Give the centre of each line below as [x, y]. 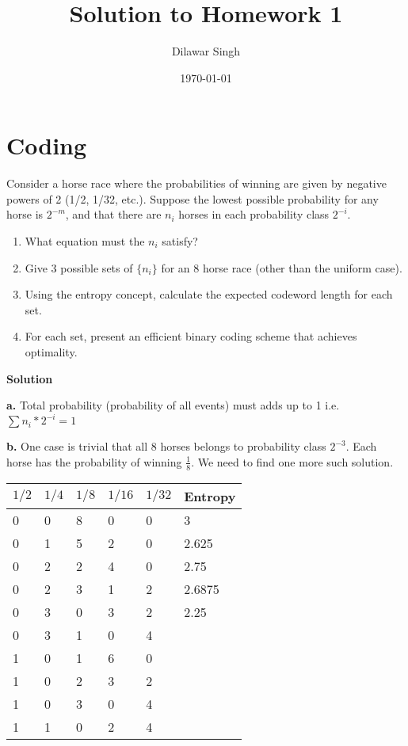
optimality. [51, 352]
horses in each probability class [254, 214]
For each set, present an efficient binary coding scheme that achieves [191, 336]
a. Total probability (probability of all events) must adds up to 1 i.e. [173, 405]
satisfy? [180, 241]
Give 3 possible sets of [79, 267]
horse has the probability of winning [94, 461]
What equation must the [85, 241]
